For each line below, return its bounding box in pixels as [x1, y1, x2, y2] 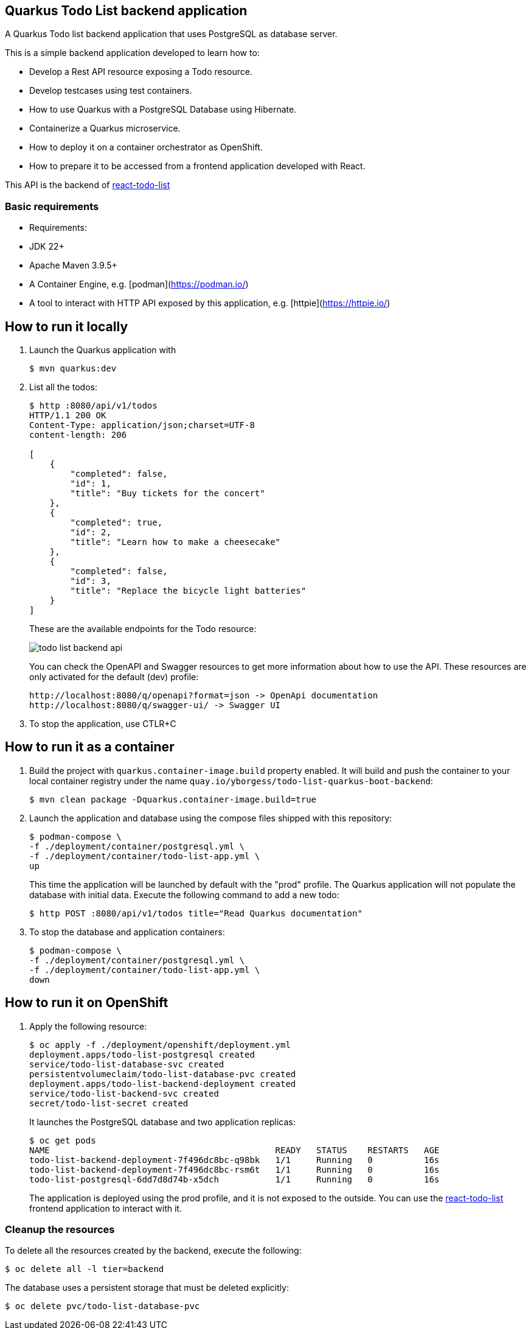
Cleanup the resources [5, 1223, 115, 1236]
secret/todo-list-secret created [29, 1098, 189, 1108]
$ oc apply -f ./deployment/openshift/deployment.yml [29, 1039, 291, 1050]
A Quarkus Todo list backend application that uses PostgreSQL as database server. [5, 29, 338, 40]
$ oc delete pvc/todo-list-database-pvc [5, 1301, 200, 1312]
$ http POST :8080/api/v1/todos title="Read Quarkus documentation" [29, 908, 363, 918]
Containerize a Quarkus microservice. [29, 123, 181, 134]
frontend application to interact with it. [29, 1203, 182, 1214]
